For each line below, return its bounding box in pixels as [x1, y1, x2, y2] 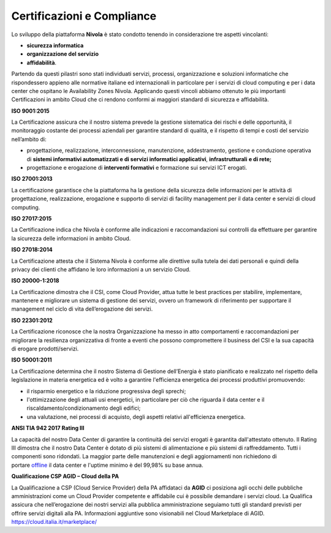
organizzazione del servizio [26, 50, 99, 58]
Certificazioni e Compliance [11, 9, 157, 23]
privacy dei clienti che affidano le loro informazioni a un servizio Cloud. [11, 265, 191, 273]
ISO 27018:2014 [11, 246, 53, 254]
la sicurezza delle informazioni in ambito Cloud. [11, 235, 131, 242]
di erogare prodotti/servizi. [11, 345, 79, 352]
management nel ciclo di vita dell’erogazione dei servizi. [11, 305, 153, 312]
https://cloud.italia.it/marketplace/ [11, 518, 97, 526]
